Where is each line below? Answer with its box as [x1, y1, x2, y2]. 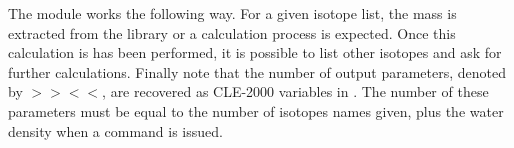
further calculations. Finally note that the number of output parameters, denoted [8, 61, 506, 82]
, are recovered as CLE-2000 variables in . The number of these [102, 81, 489, 102]
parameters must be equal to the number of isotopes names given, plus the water [8, 100, 504, 121]
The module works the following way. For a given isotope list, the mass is [8, 3, 457, 23]
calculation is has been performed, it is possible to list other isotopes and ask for [8, 42, 502, 63]
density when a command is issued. [8, 120, 223, 141]
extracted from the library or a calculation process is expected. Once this [8, 22, 456, 43]
